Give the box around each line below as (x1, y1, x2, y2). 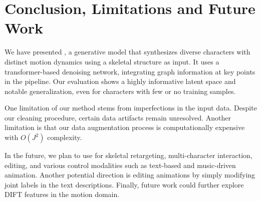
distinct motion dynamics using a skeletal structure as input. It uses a (5, 56, 219, 66)
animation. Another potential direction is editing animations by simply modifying (5, 169, 255, 180)
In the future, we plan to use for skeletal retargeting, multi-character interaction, (5, 150, 252, 160)
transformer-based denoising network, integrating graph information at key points (5, 66, 255, 76)
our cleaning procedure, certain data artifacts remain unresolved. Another (5, 112, 231, 122)
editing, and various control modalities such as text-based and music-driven (5, 159, 236, 170)
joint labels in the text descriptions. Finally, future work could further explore (5, 179, 244, 189)
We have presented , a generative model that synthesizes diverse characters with (5, 46, 250, 57)
